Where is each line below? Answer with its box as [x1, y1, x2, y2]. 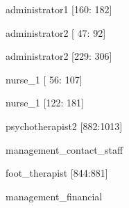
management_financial [6, 189, 103, 203]
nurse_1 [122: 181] [6, 95, 84, 110]
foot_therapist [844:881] [6, 166, 108, 180]
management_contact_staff [6, 142, 123, 157]
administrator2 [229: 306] [6, 49, 112, 63]
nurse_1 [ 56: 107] [6, 72, 83, 86]
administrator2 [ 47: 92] [6, 25, 106, 40]
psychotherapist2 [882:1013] [6, 118, 123, 133]
